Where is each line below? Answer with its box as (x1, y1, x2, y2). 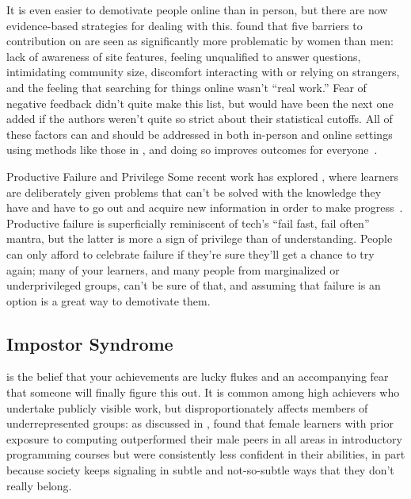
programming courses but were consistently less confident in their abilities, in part (6, 446, 405, 463)
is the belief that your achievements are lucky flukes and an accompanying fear (6, 368, 389, 385)
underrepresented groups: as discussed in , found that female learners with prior (6, 415, 394, 432)
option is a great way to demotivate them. (6, 292, 211, 309)
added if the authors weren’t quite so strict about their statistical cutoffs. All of (6, 110, 393, 127)
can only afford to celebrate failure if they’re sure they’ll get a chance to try (6, 245, 375, 262)
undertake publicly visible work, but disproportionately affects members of (6, 399, 368, 416)
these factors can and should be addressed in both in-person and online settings (6, 125, 393, 142)
